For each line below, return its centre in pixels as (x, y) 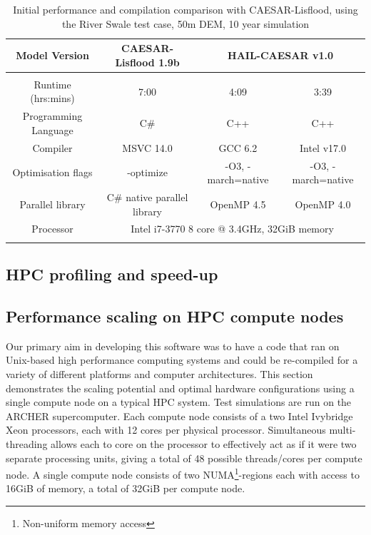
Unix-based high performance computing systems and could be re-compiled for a (182, 360)
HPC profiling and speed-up (112, 274)
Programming (52, 116)
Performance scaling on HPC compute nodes (175, 316)
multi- (342, 430)
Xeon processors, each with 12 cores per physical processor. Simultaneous (166, 430)
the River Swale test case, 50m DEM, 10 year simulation (185, 23)
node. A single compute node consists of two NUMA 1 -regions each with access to (183, 473)
